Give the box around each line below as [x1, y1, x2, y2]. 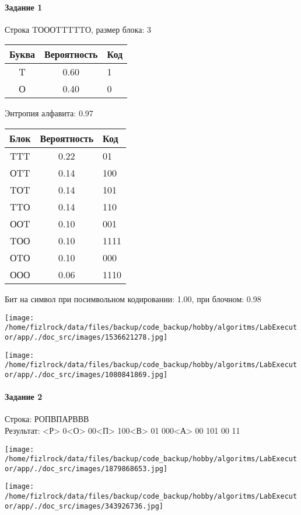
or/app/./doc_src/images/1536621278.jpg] [5, 333, 168, 341]
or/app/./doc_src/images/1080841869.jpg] [5, 370, 168, 379]
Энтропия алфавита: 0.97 [5, 107, 93, 119]
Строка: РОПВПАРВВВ [5, 413, 89, 425]
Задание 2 [5, 390, 43, 403]
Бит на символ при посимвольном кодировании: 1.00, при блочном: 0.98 [5, 292, 261, 305]
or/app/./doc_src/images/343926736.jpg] [5, 502, 164, 510]
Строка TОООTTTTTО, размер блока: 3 [5, 23, 151, 35]
